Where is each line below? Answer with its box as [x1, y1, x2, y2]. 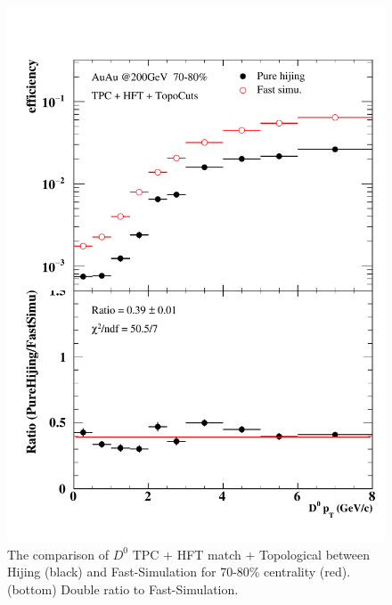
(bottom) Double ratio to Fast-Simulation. [7, 579, 239, 598]
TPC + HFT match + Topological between [132, 544, 371, 563]
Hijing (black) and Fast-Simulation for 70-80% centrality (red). [7, 562, 351, 581]
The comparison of [7, 544, 110, 563]
